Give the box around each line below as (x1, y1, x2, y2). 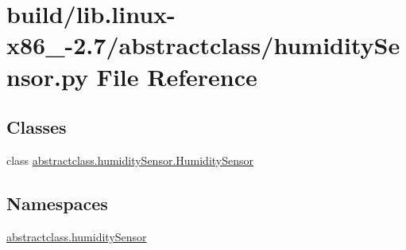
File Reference (96, 60, 257, 92)
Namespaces (6, 190, 108, 215)
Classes (6, 115, 67, 139)
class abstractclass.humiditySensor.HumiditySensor (6, 151, 254, 168)
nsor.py (6, 60, 88, 92)
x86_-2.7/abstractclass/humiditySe (6, 29, 400, 61)
